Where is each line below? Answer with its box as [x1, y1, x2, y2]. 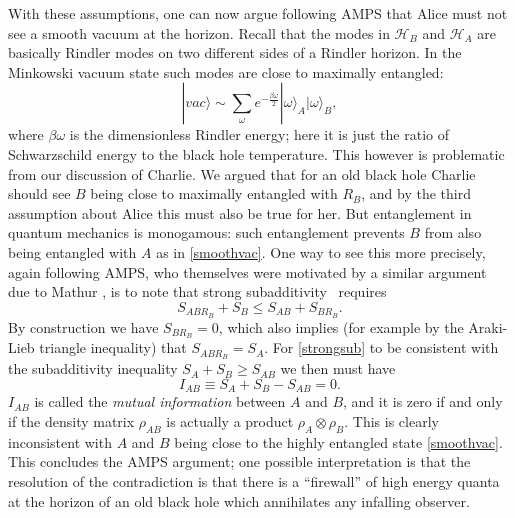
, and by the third [361, 183, 472, 204]
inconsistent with [8, 431, 112, 452]
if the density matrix [8, 410, 135, 431]
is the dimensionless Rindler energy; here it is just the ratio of [69, 124, 449, 145]
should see [8, 183, 71, 204]
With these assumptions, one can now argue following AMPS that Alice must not [8, 3, 508, 23]
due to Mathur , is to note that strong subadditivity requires [8, 281, 387, 302]
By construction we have [8, 316, 159, 337]
